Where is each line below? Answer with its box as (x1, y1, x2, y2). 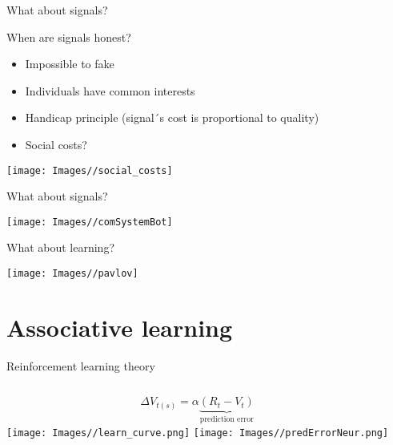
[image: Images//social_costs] (6, 164, 173, 176)
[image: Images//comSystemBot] (6, 216, 173, 228)
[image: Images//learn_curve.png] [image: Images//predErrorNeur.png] (6, 427, 389, 439)
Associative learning (6, 310, 233, 343)
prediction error (199, 415, 254, 424)
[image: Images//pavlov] (6, 268, 138, 280)
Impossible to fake (25, 55, 114, 72)
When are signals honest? (6, 28, 131, 45)
